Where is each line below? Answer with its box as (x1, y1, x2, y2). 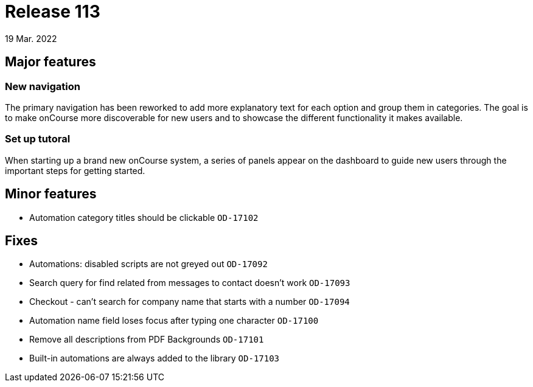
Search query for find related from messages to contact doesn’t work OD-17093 (29, 277, 350, 288)
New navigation (5, 80, 80, 92)
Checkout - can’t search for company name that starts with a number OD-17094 (29, 296, 350, 307)
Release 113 (5, 1, 100, 22)
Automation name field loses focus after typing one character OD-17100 (29, 315, 319, 326)
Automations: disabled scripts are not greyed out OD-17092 (29, 259, 268, 270)
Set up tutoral (5, 133, 71, 145)
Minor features (5, 186, 97, 202)
